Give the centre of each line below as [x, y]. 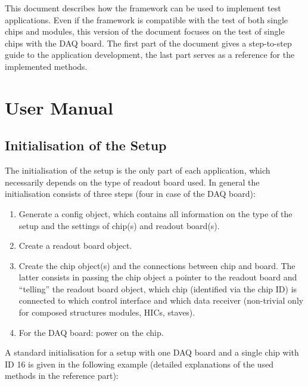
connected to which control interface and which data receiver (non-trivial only [161, 300]
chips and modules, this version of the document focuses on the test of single [145, 31]
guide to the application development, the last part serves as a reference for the [150, 55]
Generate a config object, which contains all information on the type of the [155, 213]
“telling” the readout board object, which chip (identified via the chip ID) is [158, 288]
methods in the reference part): [62, 376]
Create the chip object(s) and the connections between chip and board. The [157, 265]
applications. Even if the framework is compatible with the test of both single [147, 19]
